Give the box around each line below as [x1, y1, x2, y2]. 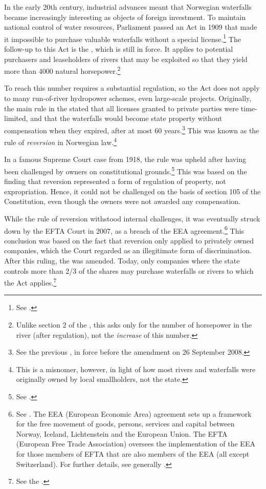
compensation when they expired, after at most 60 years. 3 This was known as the [4, 123, 259, 135]
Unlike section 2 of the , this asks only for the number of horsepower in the [16, 319, 252, 330]
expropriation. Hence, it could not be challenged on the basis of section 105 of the [4, 186, 261, 196]
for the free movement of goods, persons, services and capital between [16, 418, 235, 429]
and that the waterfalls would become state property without [30, 113, 223, 124]
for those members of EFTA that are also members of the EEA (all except [16, 448, 250, 459]
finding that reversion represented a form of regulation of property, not [4, 176, 226, 187]
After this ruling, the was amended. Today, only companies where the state [4, 255, 240, 266]
